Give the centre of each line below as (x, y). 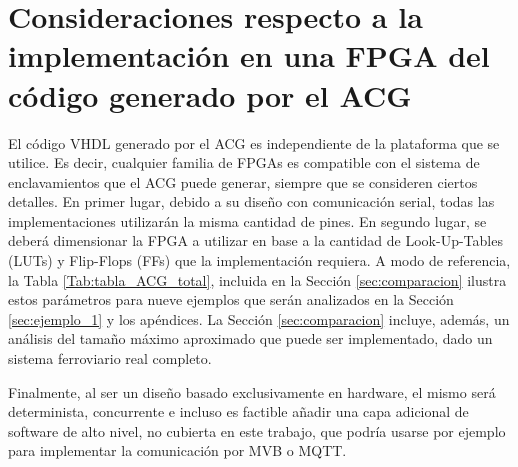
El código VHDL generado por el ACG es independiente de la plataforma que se (254, 142)
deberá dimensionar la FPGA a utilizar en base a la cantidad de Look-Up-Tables (255, 240)
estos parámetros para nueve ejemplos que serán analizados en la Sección (231, 299)
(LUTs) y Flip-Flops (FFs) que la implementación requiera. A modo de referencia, (259, 260)
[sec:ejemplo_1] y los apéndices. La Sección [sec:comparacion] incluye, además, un (259, 318)
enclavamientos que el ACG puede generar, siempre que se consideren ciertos (243, 181)
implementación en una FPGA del (249, 55)
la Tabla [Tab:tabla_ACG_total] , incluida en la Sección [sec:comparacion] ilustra (257, 279)
